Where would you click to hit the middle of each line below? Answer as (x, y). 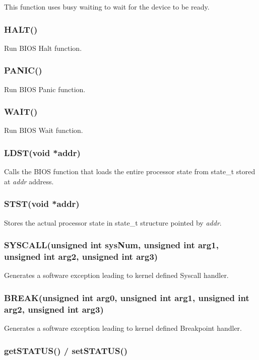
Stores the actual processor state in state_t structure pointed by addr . (113, 222)
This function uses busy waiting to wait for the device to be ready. (107, 7)
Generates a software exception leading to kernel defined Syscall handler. (116, 275)
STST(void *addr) (42, 204)
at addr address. (29, 181)
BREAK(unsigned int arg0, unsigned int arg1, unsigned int (127, 297)
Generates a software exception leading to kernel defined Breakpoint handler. (123, 328)
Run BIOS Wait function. (44, 130)
